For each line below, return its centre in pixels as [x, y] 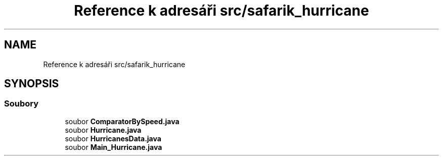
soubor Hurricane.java [103, 130]
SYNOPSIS [32, 84]
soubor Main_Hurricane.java [114, 147]
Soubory [21, 104]
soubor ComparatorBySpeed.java [122, 121]
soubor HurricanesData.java [113, 138]
